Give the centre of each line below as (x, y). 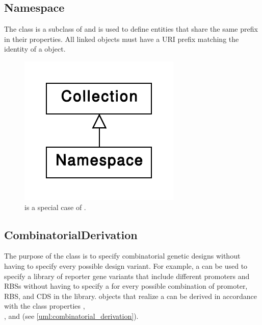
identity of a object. (35, 49)
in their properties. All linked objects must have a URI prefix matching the (122, 39)
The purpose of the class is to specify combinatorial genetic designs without (122, 256)
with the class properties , (45, 306)
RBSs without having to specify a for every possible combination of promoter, (126, 286)
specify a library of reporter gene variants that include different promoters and (127, 276)
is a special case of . (55, 207)
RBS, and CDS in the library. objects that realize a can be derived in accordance (130, 296)
